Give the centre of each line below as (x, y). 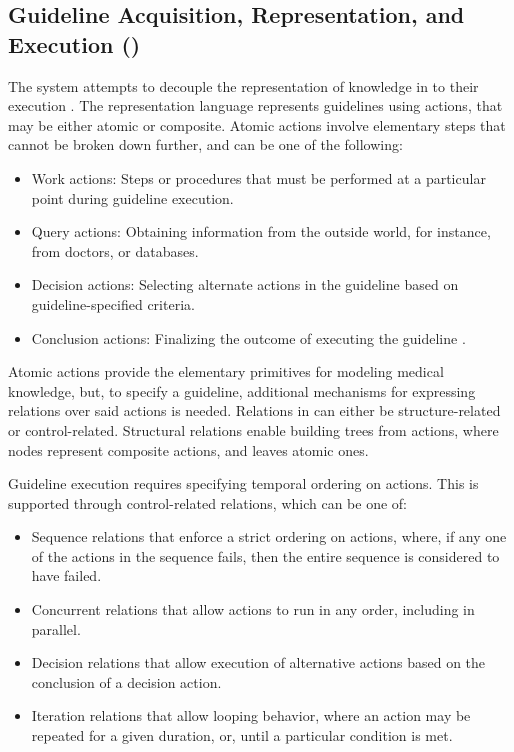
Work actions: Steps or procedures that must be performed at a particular (258, 177)
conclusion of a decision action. (126, 681)
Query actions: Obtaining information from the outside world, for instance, (261, 231)
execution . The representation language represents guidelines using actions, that (255, 105)
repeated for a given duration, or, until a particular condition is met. (242, 735)
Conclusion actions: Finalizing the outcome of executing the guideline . (248, 337)
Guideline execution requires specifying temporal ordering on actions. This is (243, 483)
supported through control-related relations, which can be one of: (207, 502)
